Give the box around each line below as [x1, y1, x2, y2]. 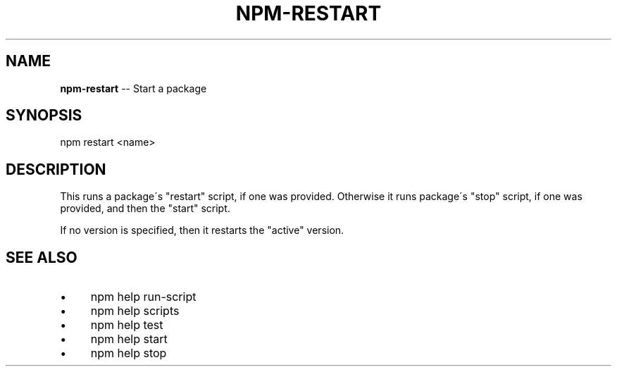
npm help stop [90, 346, 167, 361]
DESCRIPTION [6, 160, 106, 178]
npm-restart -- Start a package [60, 82, 207, 94]
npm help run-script [90, 290, 197, 304]
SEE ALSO [6, 248, 77, 266]
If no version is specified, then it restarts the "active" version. [60, 224, 344, 237]
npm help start [90, 332, 168, 347]
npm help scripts [90, 304, 180, 318]
